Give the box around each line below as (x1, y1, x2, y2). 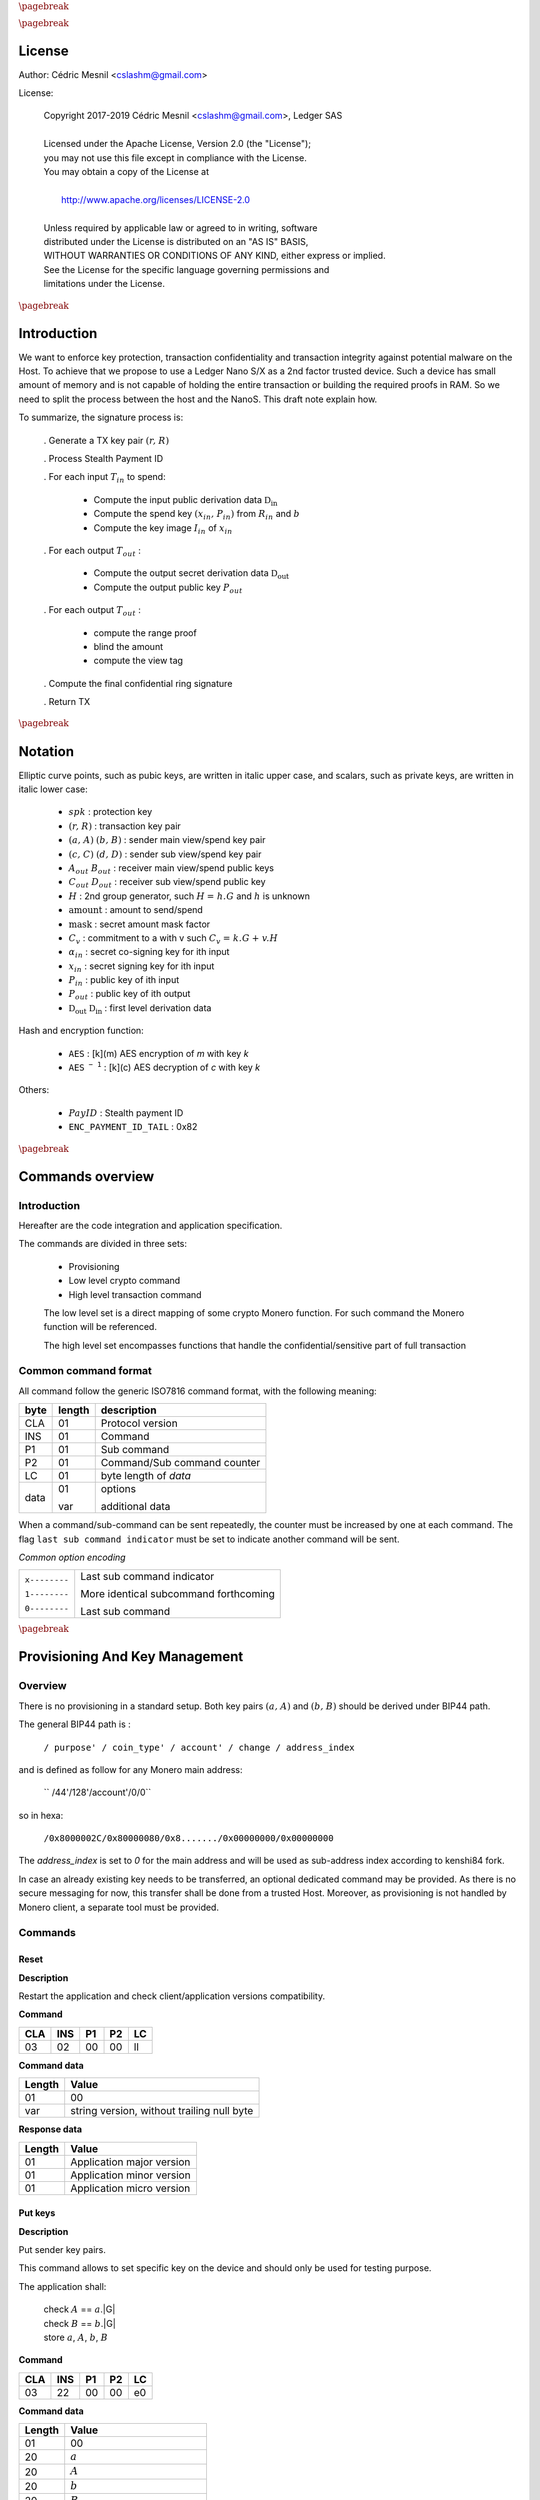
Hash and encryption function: (18, 1025, 144, 1037)
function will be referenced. (43, 1321, 157, 1333)
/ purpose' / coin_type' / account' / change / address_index (43, 1741, 355, 1753)
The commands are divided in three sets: (18, 1238, 188, 1250)
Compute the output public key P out (93, 581, 244, 595)
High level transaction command (68, 1288, 202, 1300)
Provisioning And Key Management (18, 1648, 244, 1665)
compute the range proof (93, 626, 197, 639)
